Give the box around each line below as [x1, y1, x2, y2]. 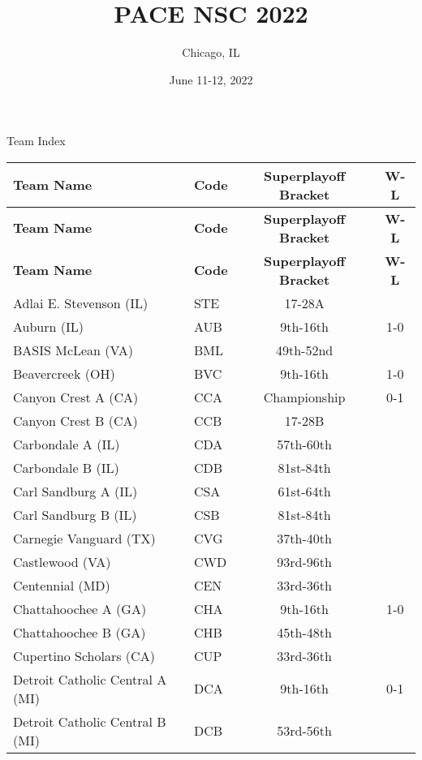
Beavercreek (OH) [13, 363, 115, 383]
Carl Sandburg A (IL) [13, 481, 138, 500]
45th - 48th [277, 622, 332, 642]
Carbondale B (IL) [13, 457, 119, 477]
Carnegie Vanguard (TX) [13, 528, 156, 547]
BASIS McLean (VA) [13, 340, 134, 359]
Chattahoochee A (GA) [13, 599, 147, 618]
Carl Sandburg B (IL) [13, 505, 137, 524]
